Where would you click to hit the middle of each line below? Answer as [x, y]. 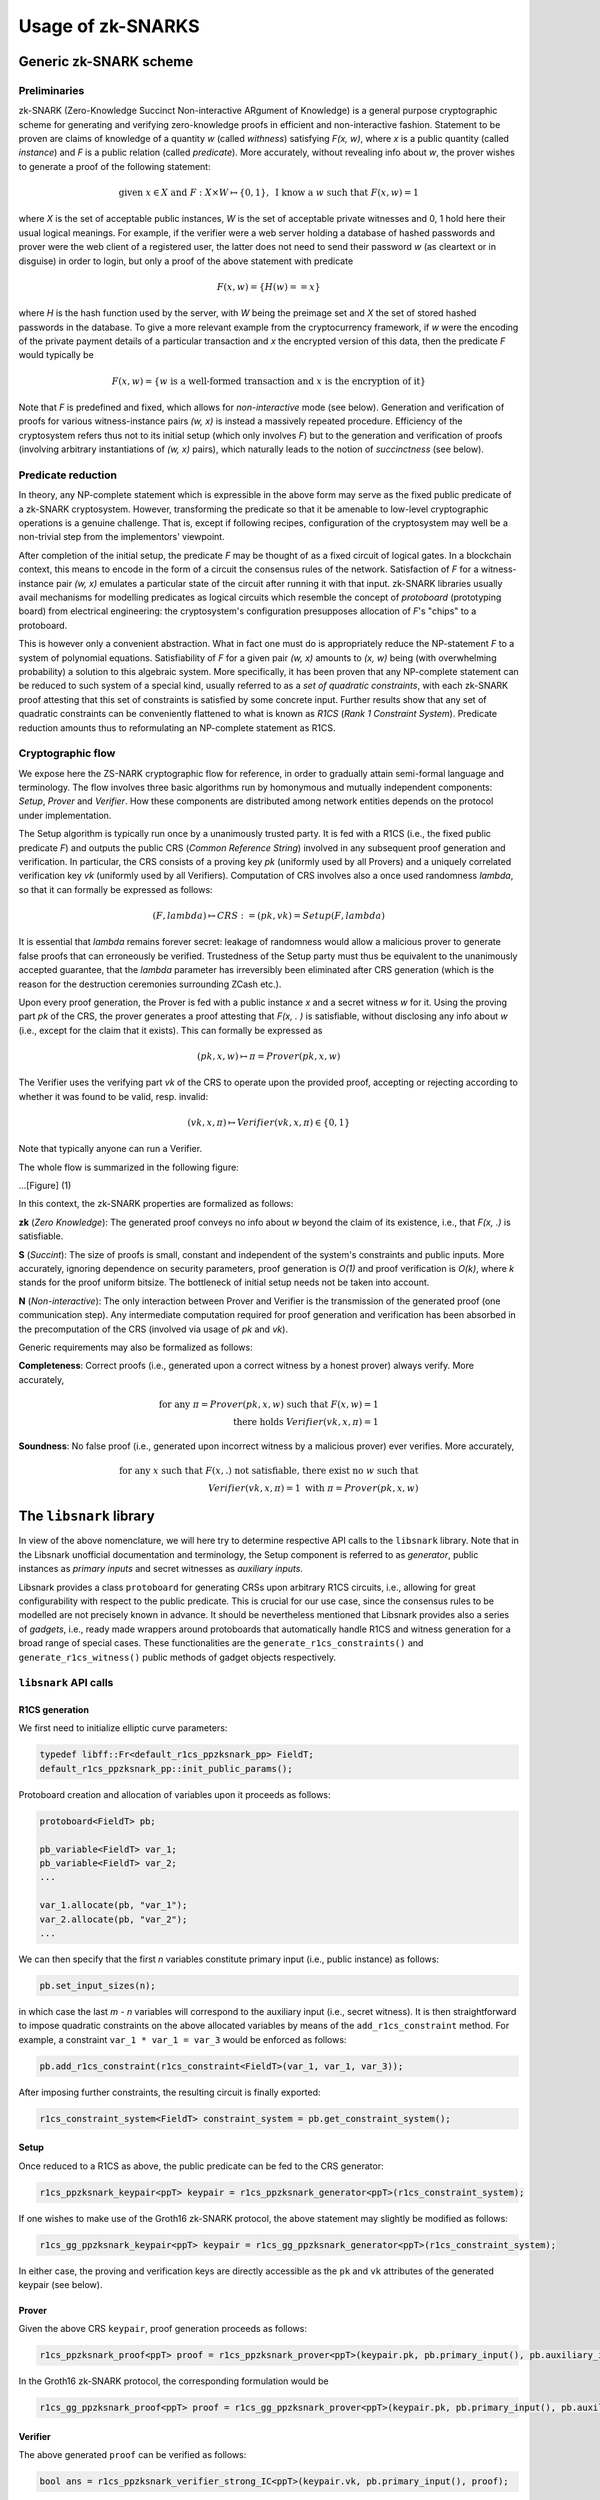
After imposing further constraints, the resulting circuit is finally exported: [169, 2092]
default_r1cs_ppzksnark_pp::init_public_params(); [166, 1768]
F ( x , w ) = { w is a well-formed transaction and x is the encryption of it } [269, 381]
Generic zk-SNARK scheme [106, 61]
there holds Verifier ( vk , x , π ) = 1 [306, 1421]
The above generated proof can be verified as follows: [132, 2455]
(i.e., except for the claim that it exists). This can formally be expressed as [170, 1030]
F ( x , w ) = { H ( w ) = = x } [268, 286]
